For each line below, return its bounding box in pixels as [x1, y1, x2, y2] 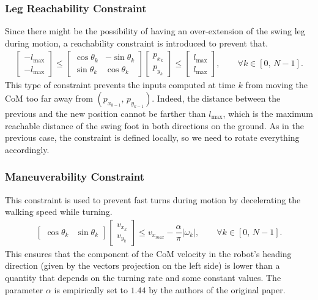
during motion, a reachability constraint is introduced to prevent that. [5, 36, 268, 49]
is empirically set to [54, 283, 128, 296]
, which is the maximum [223, 107, 313, 120]
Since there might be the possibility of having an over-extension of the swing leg [5, 24, 305, 37]
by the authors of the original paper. [149, 283, 286, 296]
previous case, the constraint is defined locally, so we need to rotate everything [5, 131, 300, 144]
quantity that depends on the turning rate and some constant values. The [5, 271, 281, 284]
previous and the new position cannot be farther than [5, 107, 206, 120]
